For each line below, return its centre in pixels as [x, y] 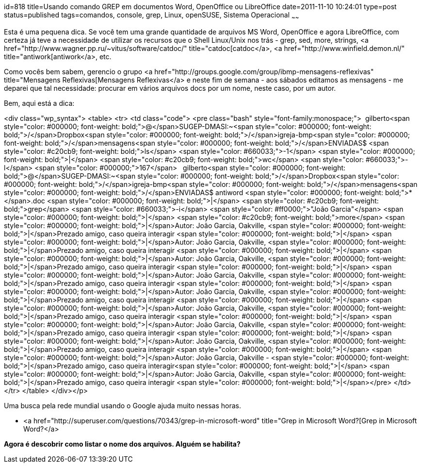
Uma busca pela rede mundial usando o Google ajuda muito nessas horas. [123, 405]
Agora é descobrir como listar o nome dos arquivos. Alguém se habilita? [122, 444]
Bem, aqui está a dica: [39, 103]
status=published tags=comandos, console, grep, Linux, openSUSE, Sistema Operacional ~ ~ [152, 16]
